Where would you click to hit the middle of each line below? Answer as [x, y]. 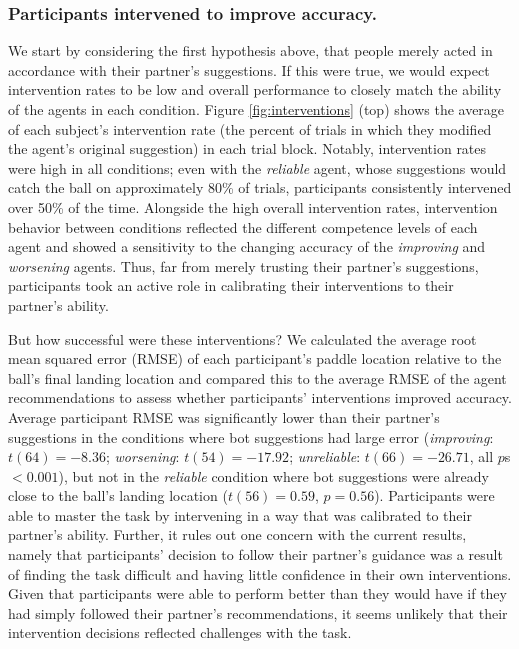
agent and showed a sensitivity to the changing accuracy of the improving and [247, 246]
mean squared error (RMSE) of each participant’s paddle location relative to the [255, 358]
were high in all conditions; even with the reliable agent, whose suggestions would [257, 167]
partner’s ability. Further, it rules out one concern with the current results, [237, 534]
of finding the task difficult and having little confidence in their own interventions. [260, 573]
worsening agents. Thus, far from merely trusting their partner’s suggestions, [243, 265]
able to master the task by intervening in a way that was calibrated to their [240, 514]
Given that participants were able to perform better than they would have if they [257, 593]
